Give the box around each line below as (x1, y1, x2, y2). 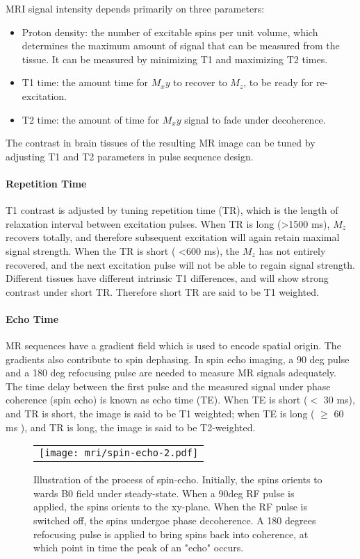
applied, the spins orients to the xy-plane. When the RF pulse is (33, 499, 307, 514)
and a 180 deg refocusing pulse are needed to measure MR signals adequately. (6, 365, 336, 380)
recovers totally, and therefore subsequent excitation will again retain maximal (6, 230, 340, 244)
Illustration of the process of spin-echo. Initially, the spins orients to (33, 472, 322, 487)
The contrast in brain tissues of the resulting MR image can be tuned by (6, 135, 316, 150)
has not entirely (259, 243, 326, 258)
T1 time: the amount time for (22, 75, 149, 90)
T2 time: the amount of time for (22, 112, 159, 126)
